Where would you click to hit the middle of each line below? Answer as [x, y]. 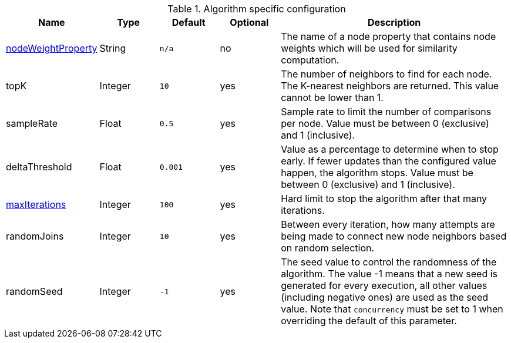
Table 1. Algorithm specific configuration [257, 9]
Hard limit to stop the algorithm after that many [384, 199]
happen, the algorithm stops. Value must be [377, 173]
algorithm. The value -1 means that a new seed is [389, 274]
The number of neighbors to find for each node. [386, 74]
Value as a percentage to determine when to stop [390, 149]
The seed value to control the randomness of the [389, 262]
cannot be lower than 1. [332, 97]
